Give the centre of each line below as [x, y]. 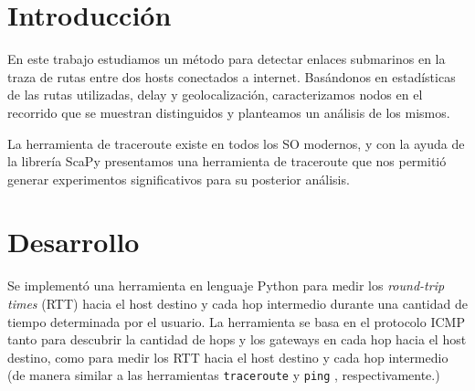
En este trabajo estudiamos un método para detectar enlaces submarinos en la [227, 59]
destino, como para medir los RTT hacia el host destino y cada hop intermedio [228, 357]
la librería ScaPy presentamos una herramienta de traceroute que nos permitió [227, 161]
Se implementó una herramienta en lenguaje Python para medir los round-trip [226, 285]
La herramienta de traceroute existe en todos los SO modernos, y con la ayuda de [236, 143]
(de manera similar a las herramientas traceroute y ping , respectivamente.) [224, 375]
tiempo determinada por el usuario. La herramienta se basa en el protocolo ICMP [236, 321]
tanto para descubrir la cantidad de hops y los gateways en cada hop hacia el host [237, 339]
